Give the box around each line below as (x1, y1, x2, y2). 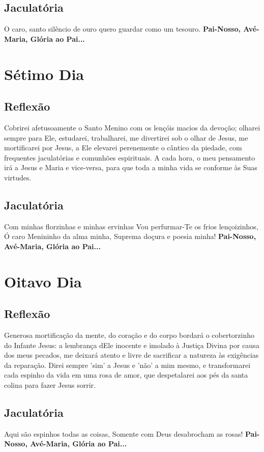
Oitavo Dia (4, 271, 82, 291)
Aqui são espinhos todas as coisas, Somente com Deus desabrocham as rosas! (4, 428, 243, 439)
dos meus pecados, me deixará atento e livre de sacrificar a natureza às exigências (4, 350, 259, 360)
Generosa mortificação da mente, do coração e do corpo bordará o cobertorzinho (4, 330, 255, 340)
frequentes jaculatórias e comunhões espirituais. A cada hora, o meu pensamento (4, 152, 255, 163)
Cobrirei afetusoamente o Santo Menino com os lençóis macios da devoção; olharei (4, 122, 260, 132)
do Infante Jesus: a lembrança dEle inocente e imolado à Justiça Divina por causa (4, 339, 259, 350)
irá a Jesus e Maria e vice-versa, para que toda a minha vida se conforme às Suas (4, 162, 257, 173)
